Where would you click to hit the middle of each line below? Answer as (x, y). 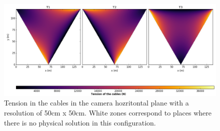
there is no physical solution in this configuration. (80, 122)
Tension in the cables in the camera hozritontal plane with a (96, 103)
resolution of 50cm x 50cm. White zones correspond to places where (108, 113)
